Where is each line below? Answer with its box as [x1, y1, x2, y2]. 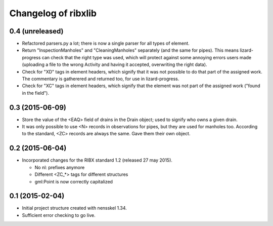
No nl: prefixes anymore [34, 164, 85, 170]
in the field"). [22, 90, 49, 96]
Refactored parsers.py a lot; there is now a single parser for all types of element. [22, 41, 190, 47]
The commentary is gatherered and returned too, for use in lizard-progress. [22, 76, 179, 82]
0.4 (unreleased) [9, 27, 64, 35]
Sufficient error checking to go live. [22, 212, 96, 218]
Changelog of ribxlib [9, 8, 97, 19]
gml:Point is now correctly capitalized [34, 178, 113, 184]
